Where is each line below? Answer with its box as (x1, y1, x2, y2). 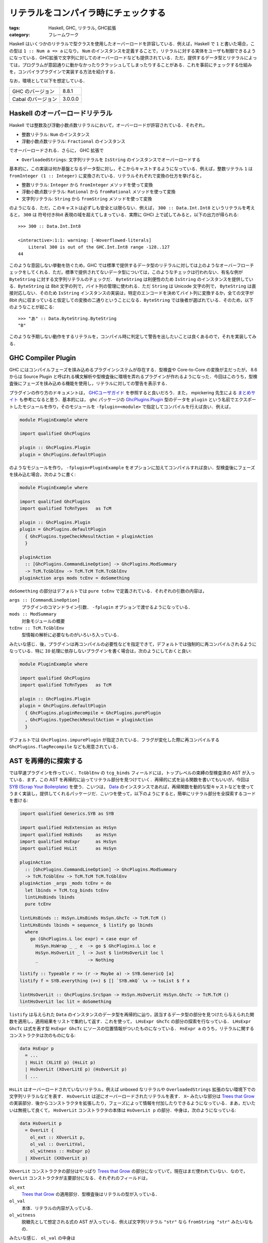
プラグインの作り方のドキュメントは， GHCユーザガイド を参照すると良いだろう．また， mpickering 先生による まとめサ (9, 389, 256, 395)
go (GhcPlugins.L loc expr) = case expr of (30, 936, 137, 942)
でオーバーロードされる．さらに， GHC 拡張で (9, 147, 104, 154)
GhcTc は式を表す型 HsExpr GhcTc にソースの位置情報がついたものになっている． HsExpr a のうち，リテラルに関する (9, 1025, 255, 1031)
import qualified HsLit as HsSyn (19, 846, 117, 851)
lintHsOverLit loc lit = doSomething (19, 998, 112, 1004)
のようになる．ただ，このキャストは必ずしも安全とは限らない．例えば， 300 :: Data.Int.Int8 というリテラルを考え (9, 205, 255, 211)
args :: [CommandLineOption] (9, 597, 80, 603)
